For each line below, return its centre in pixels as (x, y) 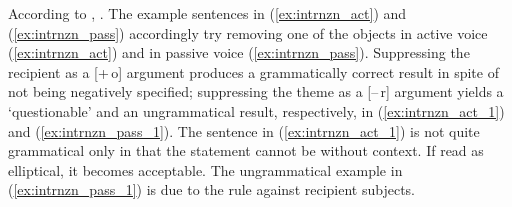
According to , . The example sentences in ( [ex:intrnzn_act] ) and (207, 13)
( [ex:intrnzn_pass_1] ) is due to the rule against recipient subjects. (211, 189)
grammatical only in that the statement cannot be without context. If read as (246, 150)
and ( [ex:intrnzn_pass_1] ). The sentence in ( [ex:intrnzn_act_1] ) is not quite (244, 130)
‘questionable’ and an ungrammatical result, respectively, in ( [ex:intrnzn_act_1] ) (256, 110)
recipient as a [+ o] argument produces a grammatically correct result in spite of (253, 71)
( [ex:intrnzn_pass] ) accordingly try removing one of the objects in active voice (248, 32)
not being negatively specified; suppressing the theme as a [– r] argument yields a (256, 91)
